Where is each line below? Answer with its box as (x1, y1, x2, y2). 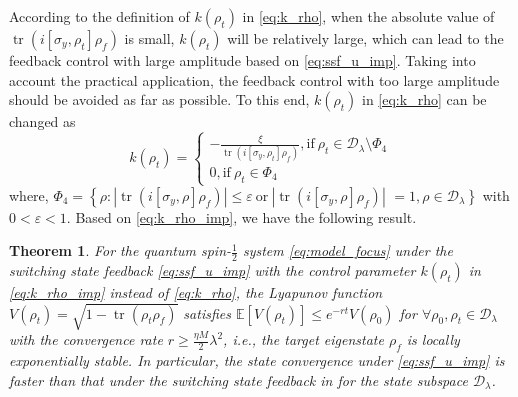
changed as (9, 111, 76, 132)
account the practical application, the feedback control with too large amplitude (9, 69, 500, 90)
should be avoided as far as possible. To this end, (9, 89, 310, 110)
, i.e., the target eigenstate (223, 329, 384, 350)
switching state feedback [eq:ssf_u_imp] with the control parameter (9, 260, 416, 281)
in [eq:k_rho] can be (362, 89, 487, 110)
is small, (124, 28, 175, 48)
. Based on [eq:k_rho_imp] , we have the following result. (66, 206, 417, 227)
